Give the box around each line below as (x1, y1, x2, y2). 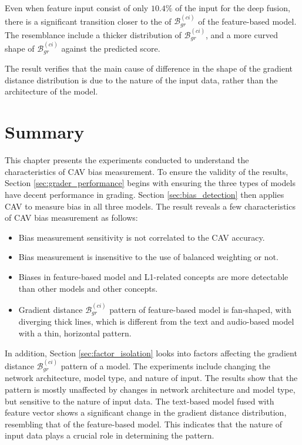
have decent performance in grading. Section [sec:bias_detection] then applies (5, 188, 284, 200)
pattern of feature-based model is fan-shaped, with (109, 303, 291, 315)
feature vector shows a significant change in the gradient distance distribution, (5, 406, 287, 419)
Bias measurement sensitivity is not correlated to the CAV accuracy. (18, 231, 265, 243)
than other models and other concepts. (18, 282, 158, 294)
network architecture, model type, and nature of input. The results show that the (5, 372, 298, 384)
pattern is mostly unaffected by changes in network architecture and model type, (5, 383, 296, 395)
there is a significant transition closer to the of (5, 15, 172, 27)
